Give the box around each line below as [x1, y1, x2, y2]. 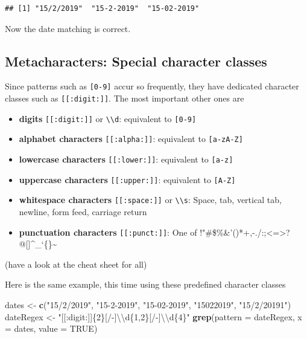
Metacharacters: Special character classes [5, 51, 267, 70]
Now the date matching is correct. [5, 22, 131, 34]
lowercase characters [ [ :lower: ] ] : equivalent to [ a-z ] [19, 153, 233, 166]
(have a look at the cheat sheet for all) [5, 257, 147, 270]
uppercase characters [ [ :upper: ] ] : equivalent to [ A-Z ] [19, 173, 236, 186]
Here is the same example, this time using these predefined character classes [5, 278, 286, 291]
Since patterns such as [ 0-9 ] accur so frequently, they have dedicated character [5, 80, 299, 92]
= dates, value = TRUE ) [5, 322, 98, 335]
